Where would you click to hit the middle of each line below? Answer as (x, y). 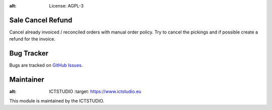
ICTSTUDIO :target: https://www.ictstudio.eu (95, 91)
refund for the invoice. (32, 39)
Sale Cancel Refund (41, 20)
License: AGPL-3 (66, 6)
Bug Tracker (29, 53)
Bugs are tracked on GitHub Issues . (46, 65)
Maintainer (27, 80)
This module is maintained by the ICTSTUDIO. (57, 100)
